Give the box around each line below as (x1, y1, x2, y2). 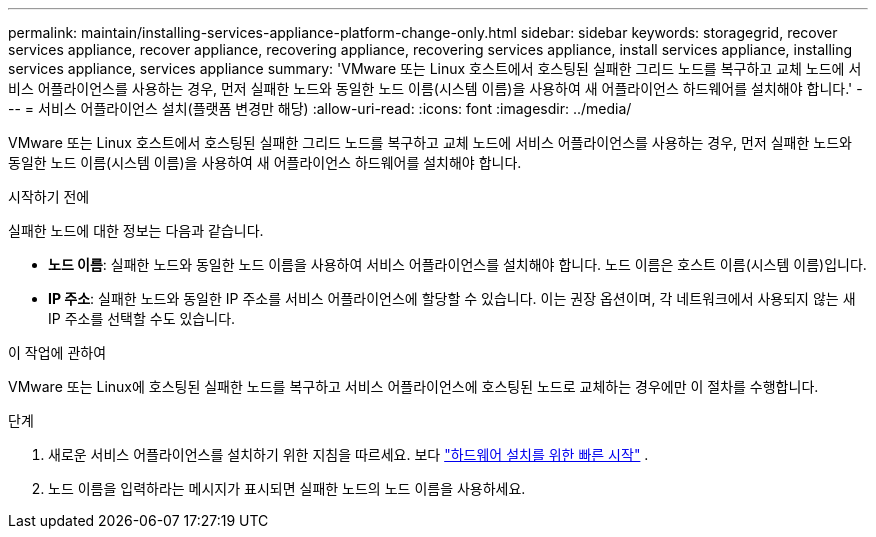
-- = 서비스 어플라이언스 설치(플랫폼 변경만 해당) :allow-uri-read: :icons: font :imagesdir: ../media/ (8, 100, 632, 117)
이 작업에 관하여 (8, 344, 107, 361)
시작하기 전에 (8, 188, 90, 205)
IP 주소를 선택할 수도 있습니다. (48, 310, 236, 327)
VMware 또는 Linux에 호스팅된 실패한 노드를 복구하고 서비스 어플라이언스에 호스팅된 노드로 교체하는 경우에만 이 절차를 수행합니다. (8, 378, 819, 395)
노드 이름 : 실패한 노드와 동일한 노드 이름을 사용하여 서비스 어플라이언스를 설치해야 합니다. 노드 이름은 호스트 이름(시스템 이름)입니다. (48, 256, 867, 273)
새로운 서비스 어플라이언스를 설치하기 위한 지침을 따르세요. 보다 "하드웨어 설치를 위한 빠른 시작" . (48, 446, 649, 463)
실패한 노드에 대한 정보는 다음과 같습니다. (8, 222, 264, 239)
